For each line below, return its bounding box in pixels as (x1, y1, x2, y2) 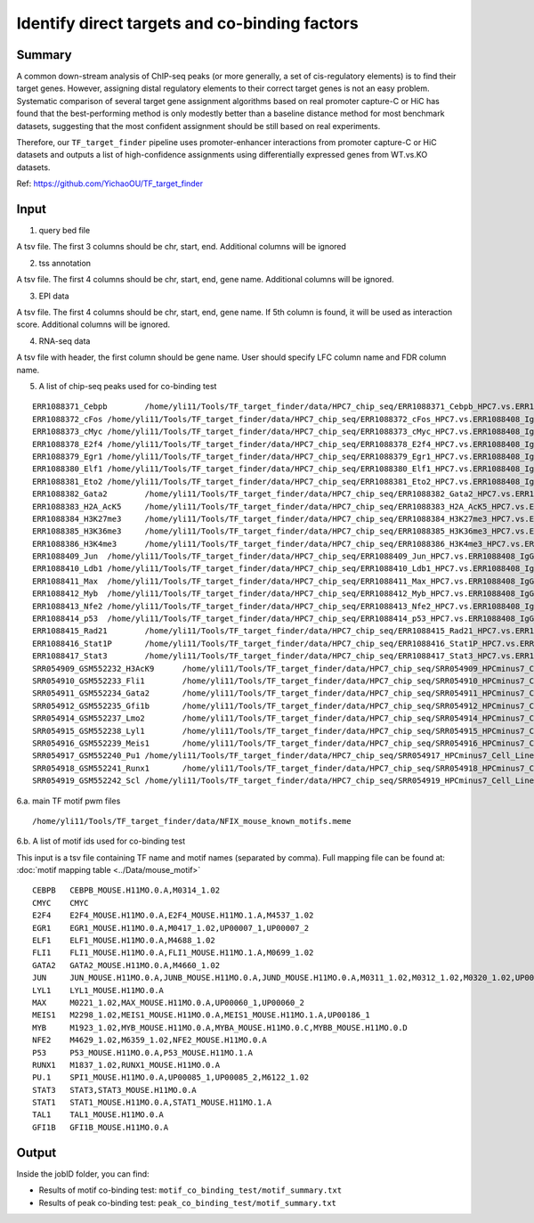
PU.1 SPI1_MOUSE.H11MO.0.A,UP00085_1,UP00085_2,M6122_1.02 (32, 1072, 310, 1082)
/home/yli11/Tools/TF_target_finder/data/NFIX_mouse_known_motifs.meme (32, 816, 352, 826)
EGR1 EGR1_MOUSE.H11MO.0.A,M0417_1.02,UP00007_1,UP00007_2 (32, 923, 310, 933)
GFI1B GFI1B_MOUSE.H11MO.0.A (32, 1122, 169, 1132)
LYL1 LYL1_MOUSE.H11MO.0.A (32, 985, 165, 995)
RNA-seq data (38, 335, 91, 347)
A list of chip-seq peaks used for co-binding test (38, 381, 217, 391)
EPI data (38, 290, 69, 301)
